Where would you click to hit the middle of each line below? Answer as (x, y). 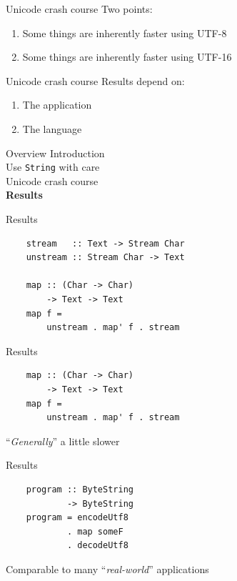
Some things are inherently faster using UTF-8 (125, 33)
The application (57, 105)
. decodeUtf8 (97, 546)
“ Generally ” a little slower (63, 441)
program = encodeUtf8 (77, 518)
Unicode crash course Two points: (79, 9)
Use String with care (53, 167)
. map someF (95, 531)
